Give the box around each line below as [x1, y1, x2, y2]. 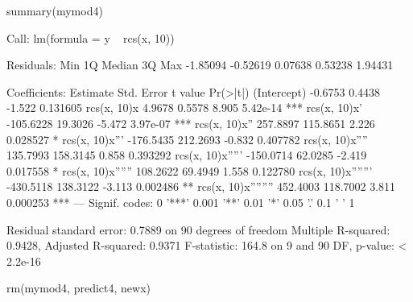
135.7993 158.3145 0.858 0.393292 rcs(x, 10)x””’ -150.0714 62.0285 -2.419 [6, 147, 367, 163]
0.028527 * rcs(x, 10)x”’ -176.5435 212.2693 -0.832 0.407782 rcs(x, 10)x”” [6, 130, 368, 147]
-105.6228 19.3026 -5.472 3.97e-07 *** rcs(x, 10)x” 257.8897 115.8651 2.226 [6, 114, 375, 131]
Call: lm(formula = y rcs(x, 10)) [6, 29, 175, 46]
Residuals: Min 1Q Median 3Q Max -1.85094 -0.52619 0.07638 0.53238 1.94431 [6, 56, 394, 73]
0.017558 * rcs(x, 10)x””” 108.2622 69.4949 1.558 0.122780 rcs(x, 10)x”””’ [6, 162, 373, 179]
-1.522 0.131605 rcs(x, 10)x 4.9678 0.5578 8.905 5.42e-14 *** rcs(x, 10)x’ [6, 99, 362, 116]
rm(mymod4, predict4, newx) [6, 279, 151, 296]
